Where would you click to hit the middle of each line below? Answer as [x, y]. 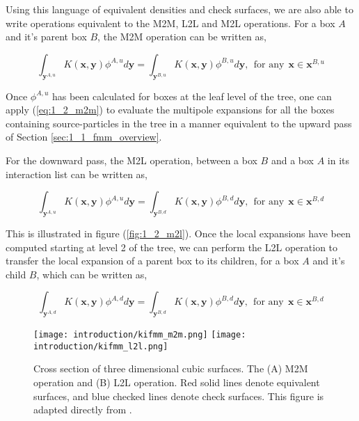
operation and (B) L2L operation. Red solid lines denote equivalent [177, 382]
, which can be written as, [92, 274]
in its [338, 160]
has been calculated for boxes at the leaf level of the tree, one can [192, 96]
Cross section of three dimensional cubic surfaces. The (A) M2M [171, 368]
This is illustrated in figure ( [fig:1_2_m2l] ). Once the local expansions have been [178, 233]
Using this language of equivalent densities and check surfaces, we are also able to [179, 9]
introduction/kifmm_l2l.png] [101, 346]
